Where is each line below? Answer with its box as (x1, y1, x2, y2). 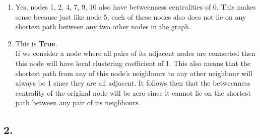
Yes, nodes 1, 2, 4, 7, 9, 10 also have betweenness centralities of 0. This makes (15, 2, 256, 12)
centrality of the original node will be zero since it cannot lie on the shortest (15, 87, 251, 98)
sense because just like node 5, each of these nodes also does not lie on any (15, 11, 246, 22)
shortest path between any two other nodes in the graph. (15, 21, 191, 32)
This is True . (15, 38, 57, 48)
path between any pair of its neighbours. (15, 97, 141, 108)
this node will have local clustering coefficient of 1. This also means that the (15, 57, 251, 68)
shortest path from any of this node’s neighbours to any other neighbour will (15, 67, 252, 78)
